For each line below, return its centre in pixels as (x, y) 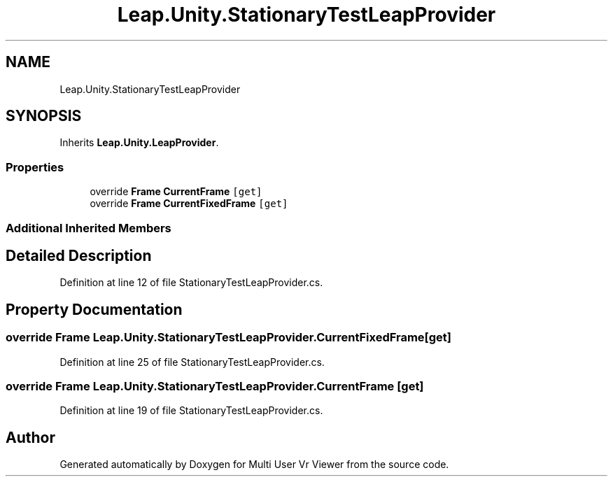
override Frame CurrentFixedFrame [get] (189, 204)
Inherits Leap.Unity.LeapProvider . (139, 143)
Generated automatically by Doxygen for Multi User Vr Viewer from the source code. (254, 465)
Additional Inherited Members (89, 228)
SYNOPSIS (44, 116)
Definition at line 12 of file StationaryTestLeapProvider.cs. (191, 283)
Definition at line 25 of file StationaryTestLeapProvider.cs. (192, 362)
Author (30, 437)
